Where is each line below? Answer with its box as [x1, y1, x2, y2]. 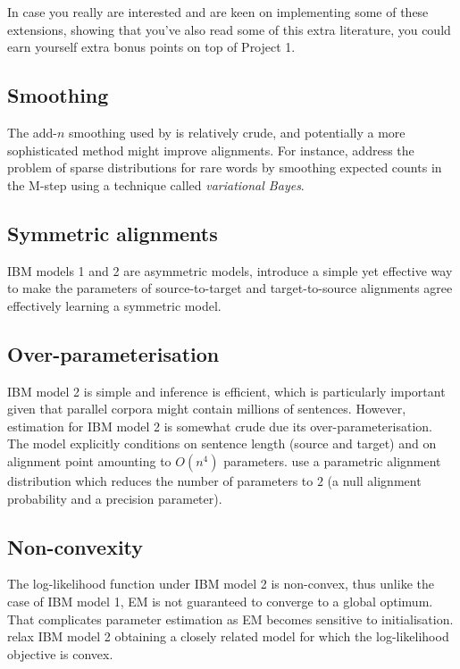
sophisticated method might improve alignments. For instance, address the [7, 140, 414, 159]
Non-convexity [7, 532, 144, 560]
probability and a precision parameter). [7, 489, 222, 507]
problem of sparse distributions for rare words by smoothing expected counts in [7, 158, 442, 177]
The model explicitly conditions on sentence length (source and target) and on [7, 434, 437, 453]
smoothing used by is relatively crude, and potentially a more [69, 122, 406, 141]
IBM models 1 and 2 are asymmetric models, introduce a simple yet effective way [7, 261, 453, 280]
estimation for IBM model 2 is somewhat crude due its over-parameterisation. [7, 416, 432, 435]
